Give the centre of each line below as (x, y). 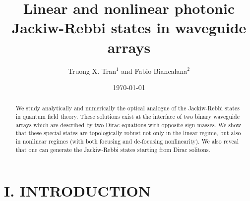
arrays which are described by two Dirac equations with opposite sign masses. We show (128, 125)
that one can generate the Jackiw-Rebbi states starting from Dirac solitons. (113, 149)
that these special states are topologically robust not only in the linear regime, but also (128, 133)
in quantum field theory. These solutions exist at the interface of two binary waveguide (128, 117)
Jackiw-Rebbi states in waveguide (129, 27)
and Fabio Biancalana (154, 71)
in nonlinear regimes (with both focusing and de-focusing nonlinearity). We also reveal (127, 141)
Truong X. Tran (92, 71)
